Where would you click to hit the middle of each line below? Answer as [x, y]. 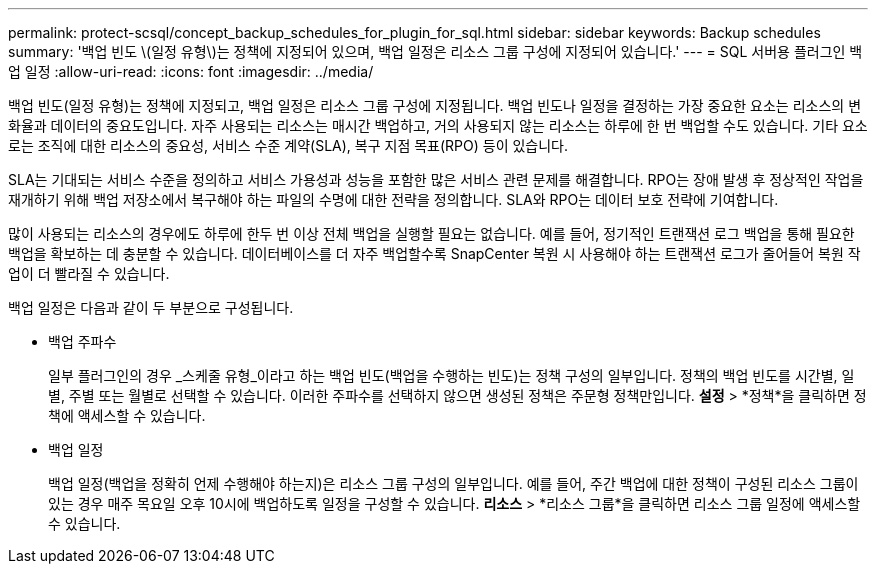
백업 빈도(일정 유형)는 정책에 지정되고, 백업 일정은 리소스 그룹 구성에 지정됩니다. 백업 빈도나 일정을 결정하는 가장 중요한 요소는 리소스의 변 [435, 105]
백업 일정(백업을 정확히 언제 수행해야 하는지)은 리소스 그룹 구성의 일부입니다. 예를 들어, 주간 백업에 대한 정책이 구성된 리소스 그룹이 [453, 483]
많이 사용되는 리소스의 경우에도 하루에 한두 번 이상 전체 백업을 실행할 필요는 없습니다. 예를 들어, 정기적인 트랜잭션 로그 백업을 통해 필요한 [431, 233]
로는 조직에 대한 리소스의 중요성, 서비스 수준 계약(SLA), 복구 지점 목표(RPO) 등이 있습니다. [288, 145]
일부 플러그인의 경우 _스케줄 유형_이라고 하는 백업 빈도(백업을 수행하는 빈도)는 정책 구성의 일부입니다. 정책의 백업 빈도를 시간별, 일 [451, 375]
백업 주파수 [82, 341]
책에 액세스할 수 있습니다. [127, 415]
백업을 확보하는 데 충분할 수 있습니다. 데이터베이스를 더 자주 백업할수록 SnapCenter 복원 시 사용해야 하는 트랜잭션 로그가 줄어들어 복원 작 [434, 253]
